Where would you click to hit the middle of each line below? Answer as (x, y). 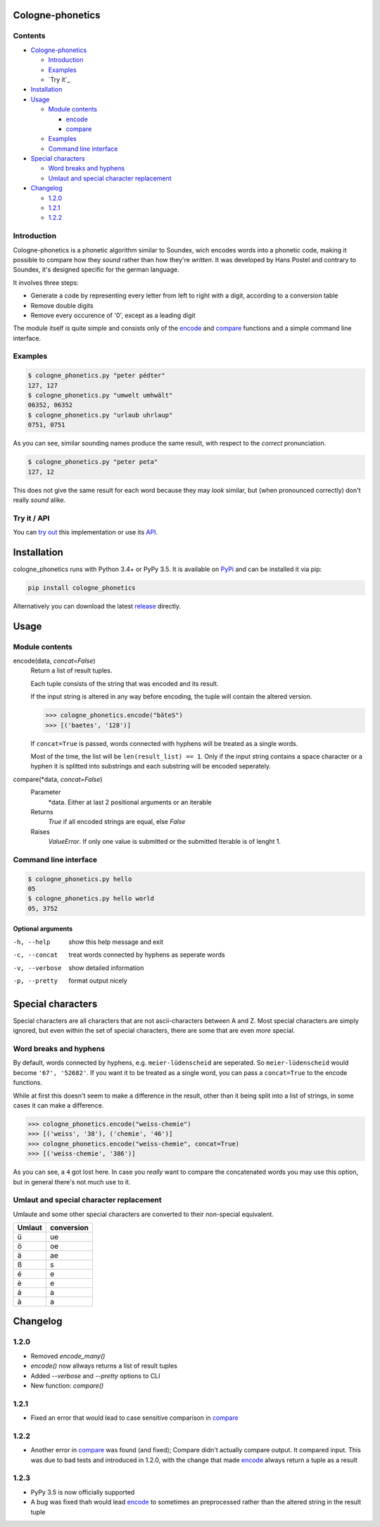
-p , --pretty (36, 981)
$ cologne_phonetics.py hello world (91, 899)
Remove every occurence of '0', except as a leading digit (113, 315)
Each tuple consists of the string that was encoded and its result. (125, 683)
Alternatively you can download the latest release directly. (97, 606)
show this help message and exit (116, 942)
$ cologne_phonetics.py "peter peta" (93, 462)
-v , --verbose (37, 968)
